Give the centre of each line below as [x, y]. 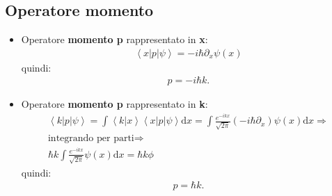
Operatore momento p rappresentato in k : [114, 104]
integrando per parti [91, 138]
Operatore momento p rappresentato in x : [114, 39]
